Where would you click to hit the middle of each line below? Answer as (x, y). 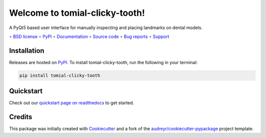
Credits (21, 117)
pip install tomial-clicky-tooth (60, 75)
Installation (27, 51)
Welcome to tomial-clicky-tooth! (77, 13)
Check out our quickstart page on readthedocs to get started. (71, 103)
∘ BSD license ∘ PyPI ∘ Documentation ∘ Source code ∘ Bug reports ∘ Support (89, 36)
